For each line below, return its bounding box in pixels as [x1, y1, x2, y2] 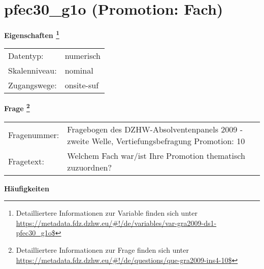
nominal [64, 64, 93, 77]
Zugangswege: [8, 79, 57, 91]
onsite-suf [64, 79, 99, 91]
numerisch [64, 50, 101, 62]
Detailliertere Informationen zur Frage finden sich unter [16, 245, 189, 255]
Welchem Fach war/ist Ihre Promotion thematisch [67, 149, 245, 161]
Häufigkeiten [4, 183, 49, 193]
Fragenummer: [8, 129, 59, 141]
